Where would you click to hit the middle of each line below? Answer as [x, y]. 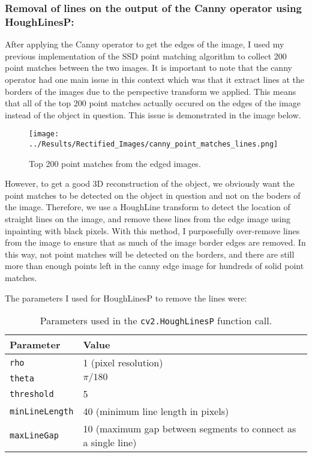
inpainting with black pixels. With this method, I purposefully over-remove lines [152, 230]
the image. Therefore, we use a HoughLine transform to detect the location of [148, 207]
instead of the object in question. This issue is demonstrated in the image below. [153, 114]
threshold [32, 394]
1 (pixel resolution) [123, 363]
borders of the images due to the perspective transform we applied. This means [151, 91]
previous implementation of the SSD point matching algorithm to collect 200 [146, 56]
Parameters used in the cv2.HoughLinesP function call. [156, 321]
